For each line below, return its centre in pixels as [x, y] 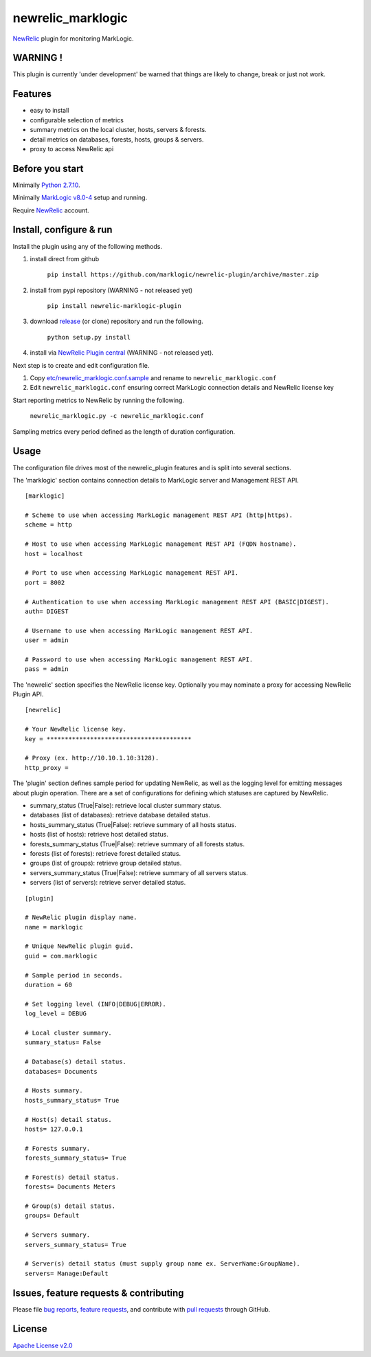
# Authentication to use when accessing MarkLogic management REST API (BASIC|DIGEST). [177, 602]
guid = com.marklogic [61, 956]
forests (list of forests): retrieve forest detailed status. [105, 853]
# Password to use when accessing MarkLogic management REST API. [139, 659]
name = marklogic [54, 927]
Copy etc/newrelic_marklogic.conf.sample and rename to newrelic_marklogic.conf [153, 378]
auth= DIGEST [47, 611]
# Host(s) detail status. [69, 1119]
